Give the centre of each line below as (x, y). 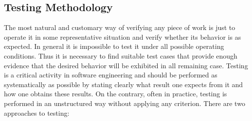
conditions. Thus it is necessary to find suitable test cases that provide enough (121, 55)
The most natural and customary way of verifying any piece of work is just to (120, 27)
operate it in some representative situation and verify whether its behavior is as (123, 37)
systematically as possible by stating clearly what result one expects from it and (124, 84)
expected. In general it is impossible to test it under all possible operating (114, 46)
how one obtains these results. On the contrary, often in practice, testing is (116, 94)
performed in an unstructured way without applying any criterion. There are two (125, 103)
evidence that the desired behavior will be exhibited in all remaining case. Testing (126, 65)
